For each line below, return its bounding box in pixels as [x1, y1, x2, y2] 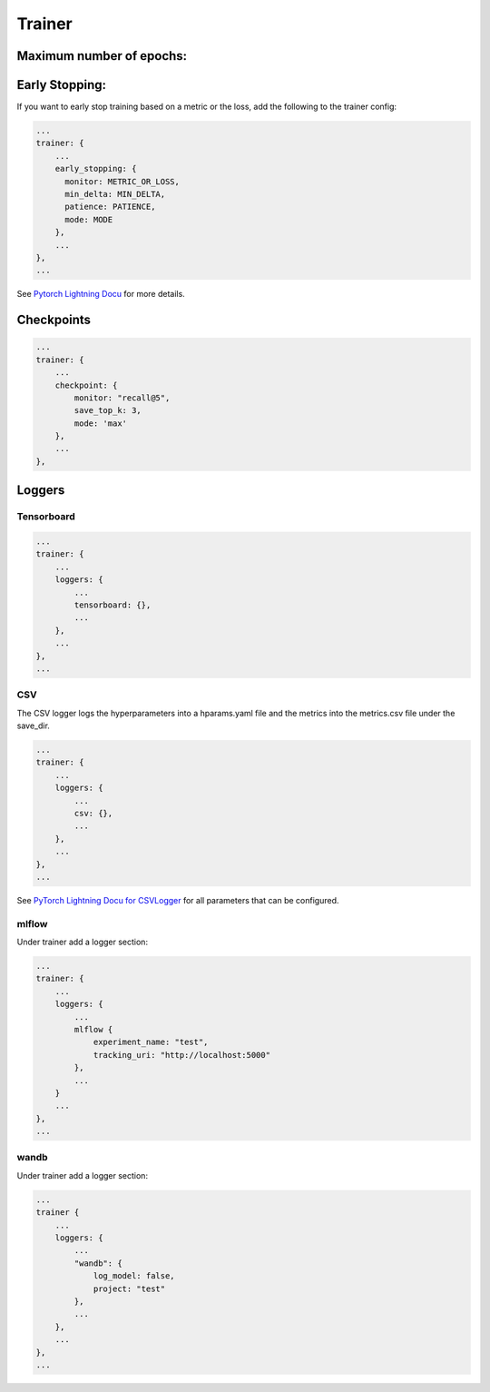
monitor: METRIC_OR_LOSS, [64, 176, 181, 186]
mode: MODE [64, 214, 113, 224]
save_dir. [16, 720, 50, 731]
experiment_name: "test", [93, 1037, 209, 1048]
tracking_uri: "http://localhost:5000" [93, 1050, 271, 1060]
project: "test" [93, 1283, 166, 1294]
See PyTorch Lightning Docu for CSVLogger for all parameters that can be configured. [16, 894, 339, 905]
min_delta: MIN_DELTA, [64, 189, 166, 200]
